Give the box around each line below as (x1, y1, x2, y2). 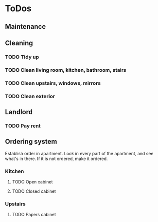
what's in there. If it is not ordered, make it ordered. (5, 156, 108, 161)
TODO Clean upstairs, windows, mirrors (5, 80, 101, 86)
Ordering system (5, 138, 57, 146)
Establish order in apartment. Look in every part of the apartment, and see (5, 150, 154, 156)
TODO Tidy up (5, 53, 39, 60)
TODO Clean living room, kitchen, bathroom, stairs (5, 66, 126, 73)
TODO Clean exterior (5, 93, 55, 100)
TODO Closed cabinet (12, 188, 56, 194)
